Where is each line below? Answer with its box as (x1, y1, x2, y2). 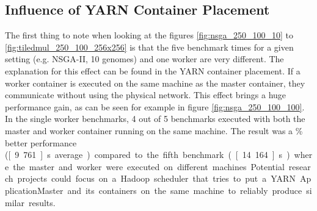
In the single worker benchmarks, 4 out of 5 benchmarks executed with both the (5, 112, 305, 125)
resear (288, 160, 311, 173)
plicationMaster (5, 184, 64, 196)
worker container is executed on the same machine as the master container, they (5, 76, 305, 89)
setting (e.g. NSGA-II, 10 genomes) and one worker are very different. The (5, 52, 284, 65)
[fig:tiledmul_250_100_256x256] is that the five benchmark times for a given (5, 40, 294, 53)
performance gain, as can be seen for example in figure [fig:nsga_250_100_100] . (5, 100, 305, 113)
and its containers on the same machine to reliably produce (67, 184, 302, 196)
